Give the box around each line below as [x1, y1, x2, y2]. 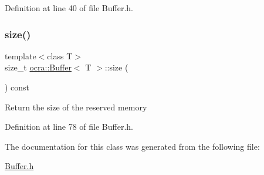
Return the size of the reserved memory [5, 100, 147, 113]
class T [47, 49, 73, 62]
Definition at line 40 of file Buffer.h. [5, 2, 134, 14]
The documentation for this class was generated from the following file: [5, 140, 260, 152]
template [5, 49, 36, 62]
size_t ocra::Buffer [5, 61, 72, 73]
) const [5, 81, 30, 93]
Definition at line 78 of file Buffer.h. [5, 120, 134, 133]
